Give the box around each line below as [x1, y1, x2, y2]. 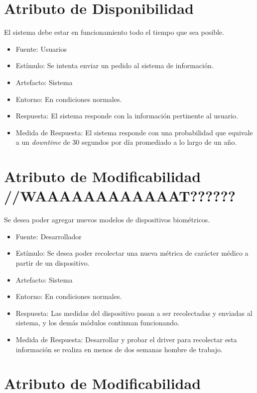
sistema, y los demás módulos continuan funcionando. [15, 317, 180, 328]
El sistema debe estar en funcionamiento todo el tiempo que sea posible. [4, 27, 224, 37]
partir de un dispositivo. [15, 257, 90, 268]
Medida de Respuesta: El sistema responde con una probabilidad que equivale [15, 127, 253, 137]
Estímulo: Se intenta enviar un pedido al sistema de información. [15, 60, 214, 71]
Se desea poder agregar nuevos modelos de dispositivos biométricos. [4, 214, 210, 225]
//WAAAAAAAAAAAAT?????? [4, 186, 236, 206]
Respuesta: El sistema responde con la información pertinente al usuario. [15, 110, 238, 121]
